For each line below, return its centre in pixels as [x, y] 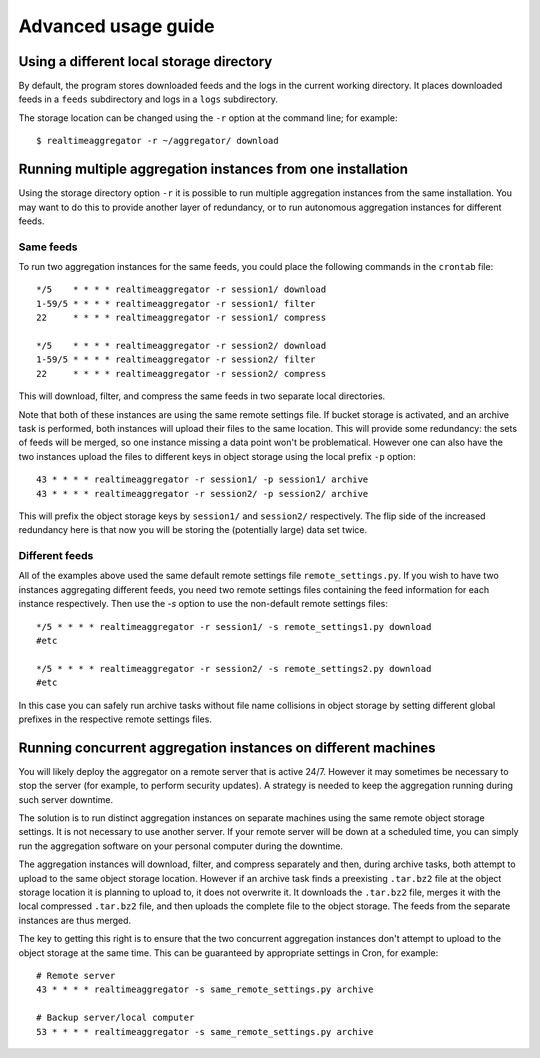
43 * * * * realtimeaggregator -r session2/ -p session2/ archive [202, 493]
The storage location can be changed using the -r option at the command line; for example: [208, 117]
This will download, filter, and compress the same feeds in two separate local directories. [202, 396]
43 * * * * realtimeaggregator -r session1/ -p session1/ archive [202, 479]
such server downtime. [66, 799]
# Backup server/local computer [115, 1018]
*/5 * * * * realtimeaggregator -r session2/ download [181, 346]
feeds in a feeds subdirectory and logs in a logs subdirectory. [148, 99]
